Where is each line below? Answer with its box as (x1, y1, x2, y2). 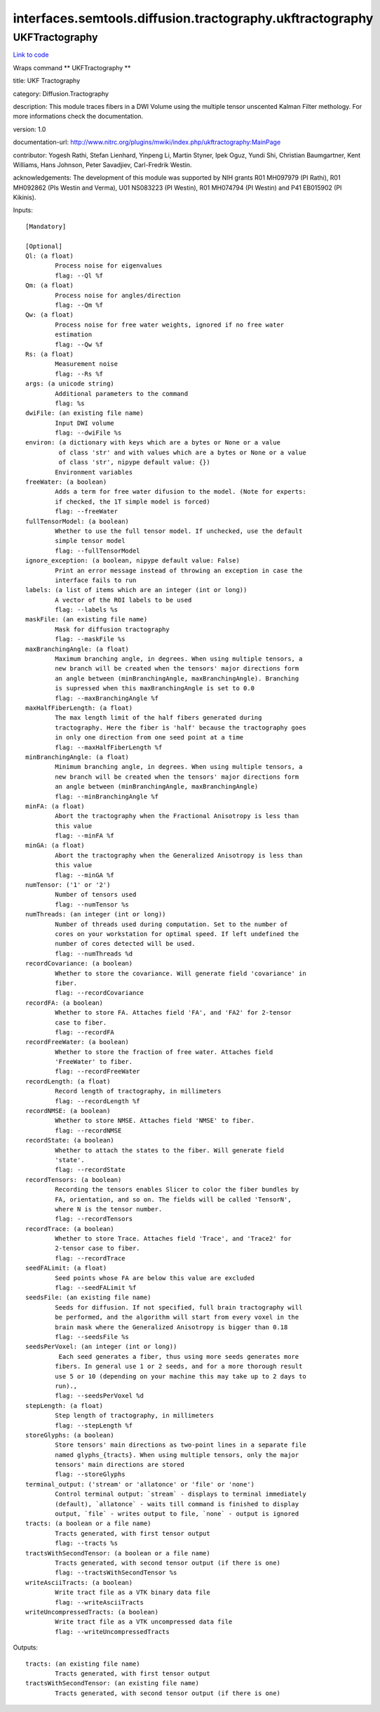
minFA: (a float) (25, 802, 85, 810)
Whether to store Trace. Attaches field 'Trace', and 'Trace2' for (55, 1234, 292, 1243)
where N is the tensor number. (55, 1205, 163, 1213)
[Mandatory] (25, 222, 67, 230)
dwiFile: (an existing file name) (25, 409, 144, 417)
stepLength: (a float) (25, 1402, 104, 1409)
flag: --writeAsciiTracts (55, 1598, 144, 1606)
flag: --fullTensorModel (55, 546, 140, 555)
